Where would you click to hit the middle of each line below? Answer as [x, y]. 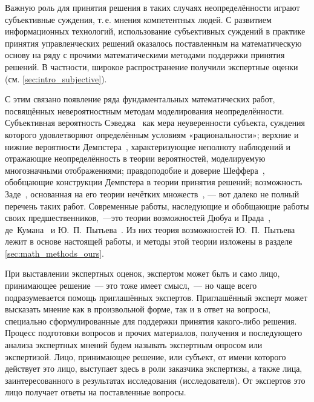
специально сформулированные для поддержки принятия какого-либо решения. [151, 321]
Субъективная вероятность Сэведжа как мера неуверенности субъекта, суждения [155, 123]
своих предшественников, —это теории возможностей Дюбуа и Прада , [138, 218]
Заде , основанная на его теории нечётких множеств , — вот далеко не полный [152, 193]
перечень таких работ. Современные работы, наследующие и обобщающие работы [157, 206]
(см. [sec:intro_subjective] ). [56, 78]
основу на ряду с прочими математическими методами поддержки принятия [145, 55]
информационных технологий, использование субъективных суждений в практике [155, 31]
